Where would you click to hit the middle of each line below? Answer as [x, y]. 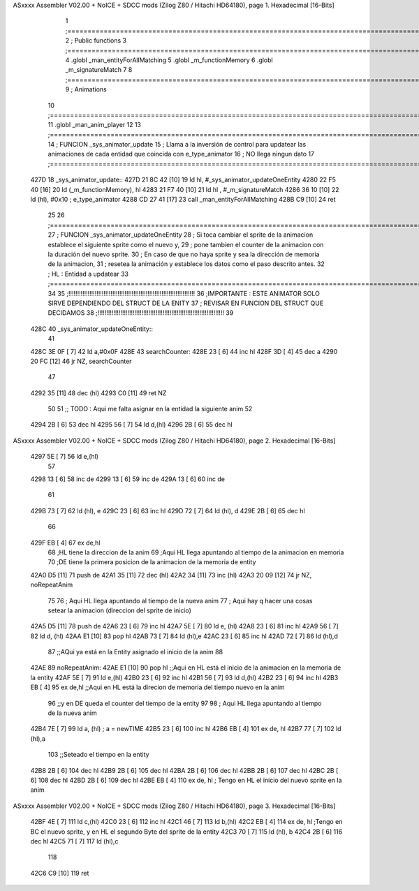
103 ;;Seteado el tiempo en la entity [98, 755]
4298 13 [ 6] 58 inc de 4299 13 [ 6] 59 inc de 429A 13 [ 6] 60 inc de [127, 479]
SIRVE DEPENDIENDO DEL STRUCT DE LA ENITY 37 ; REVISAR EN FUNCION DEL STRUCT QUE [186, 303]
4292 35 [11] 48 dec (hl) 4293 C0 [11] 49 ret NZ [98, 393]
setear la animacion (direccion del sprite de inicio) [120, 610]
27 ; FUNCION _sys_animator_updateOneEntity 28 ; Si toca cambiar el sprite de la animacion [181, 235]
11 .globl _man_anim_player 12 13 [95, 125]
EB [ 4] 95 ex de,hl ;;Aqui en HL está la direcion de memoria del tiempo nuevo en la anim [158, 687]
